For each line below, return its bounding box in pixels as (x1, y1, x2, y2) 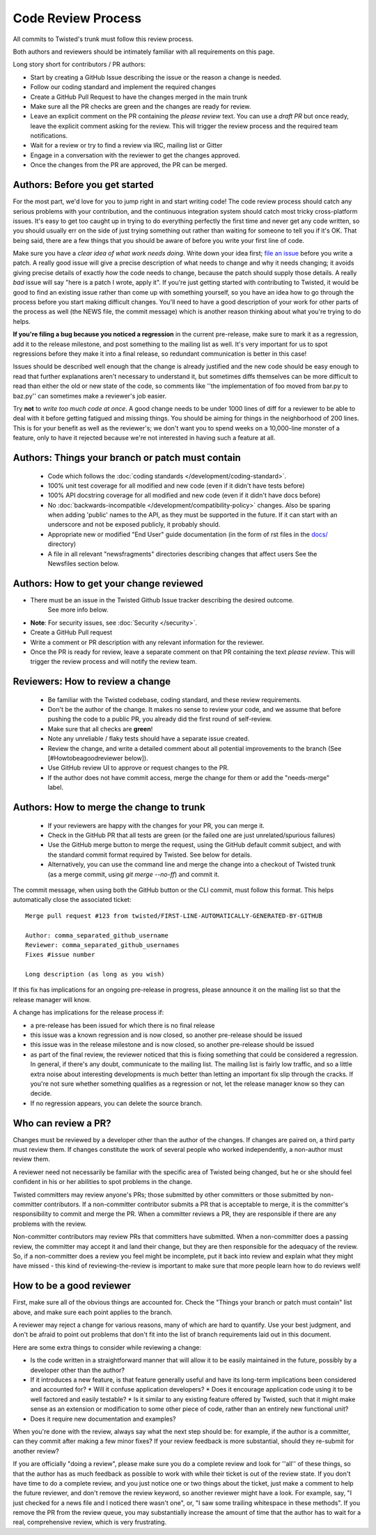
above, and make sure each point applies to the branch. (13, 1308, 173, 1316)
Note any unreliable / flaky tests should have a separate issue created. (47, 735, 250, 743)
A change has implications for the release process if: (13, 1008, 164, 1017)
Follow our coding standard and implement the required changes (30, 83, 216, 91)
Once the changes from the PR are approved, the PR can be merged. (30, 161, 228, 169)
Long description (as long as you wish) (25, 970, 165, 979)
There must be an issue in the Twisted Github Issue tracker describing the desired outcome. (30, 595, 295, 604)
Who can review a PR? (13, 1117, 111, 1129)
